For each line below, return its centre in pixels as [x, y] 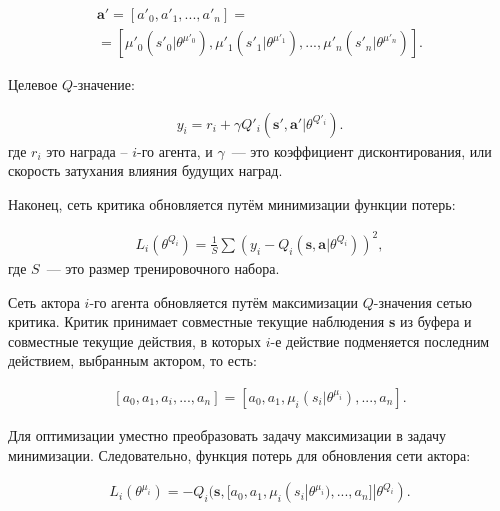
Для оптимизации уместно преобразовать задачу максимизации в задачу [227, 435]
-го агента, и [174, 150]
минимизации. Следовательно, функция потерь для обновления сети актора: [239, 454]
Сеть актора [44, 301]
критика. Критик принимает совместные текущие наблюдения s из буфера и [240, 321]
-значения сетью [423, 301]
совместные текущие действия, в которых [134, 340]
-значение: [104, 84]
